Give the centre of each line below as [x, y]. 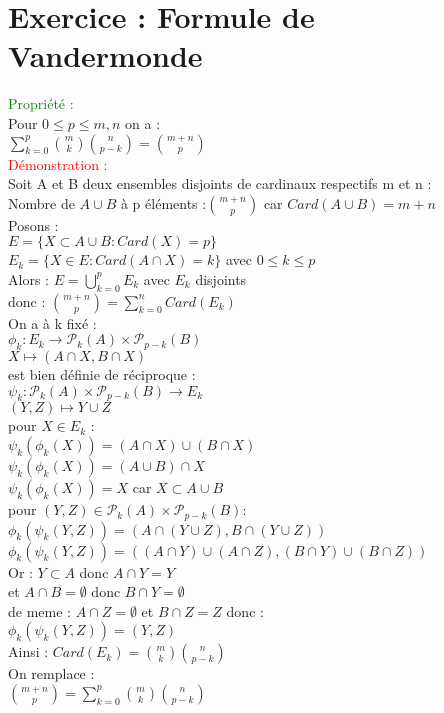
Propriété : [41, 103]
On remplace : [51, 673]
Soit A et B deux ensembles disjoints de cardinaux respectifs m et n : [220, 183]
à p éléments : [163, 202]
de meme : [39, 610]
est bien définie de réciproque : [102, 374]
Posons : [33, 224]
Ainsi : [28, 651]
